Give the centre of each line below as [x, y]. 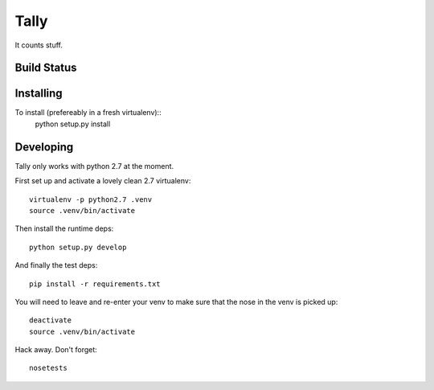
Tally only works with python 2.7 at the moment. [94, 166]
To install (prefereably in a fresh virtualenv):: [88, 113]
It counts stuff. [39, 45]
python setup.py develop [78, 247]
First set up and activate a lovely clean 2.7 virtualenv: [103, 181]
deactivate [51, 320]
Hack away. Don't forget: [56, 350]
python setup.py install [73, 124]
